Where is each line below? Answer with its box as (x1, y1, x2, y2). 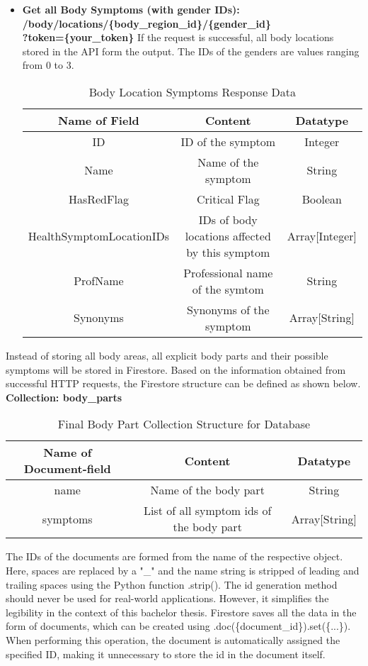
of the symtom (192, 280, 264, 297)
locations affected (185, 227, 271, 244)
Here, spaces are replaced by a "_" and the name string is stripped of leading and (6, 562, 360, 577)
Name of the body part (150, 482, 265, 499)
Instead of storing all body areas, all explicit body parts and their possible (6, 348, 328, 362)
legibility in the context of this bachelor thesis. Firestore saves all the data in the (6, 604, 357, 619)
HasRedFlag (68, 190, 129, 207)
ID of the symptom (180, 133, 276, 150)
